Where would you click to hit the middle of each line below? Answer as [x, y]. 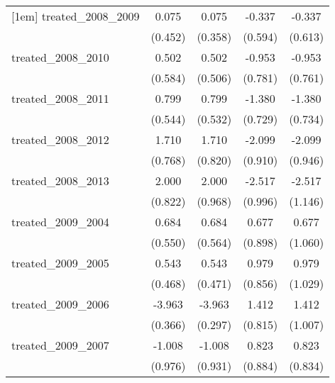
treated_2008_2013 [60, 181]
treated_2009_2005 [60, 263]
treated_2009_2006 [60, 304]
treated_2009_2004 [60, 222]
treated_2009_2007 [60, 345]
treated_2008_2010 [60, 57]
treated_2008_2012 [60, 139]
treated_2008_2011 [60, 98]
